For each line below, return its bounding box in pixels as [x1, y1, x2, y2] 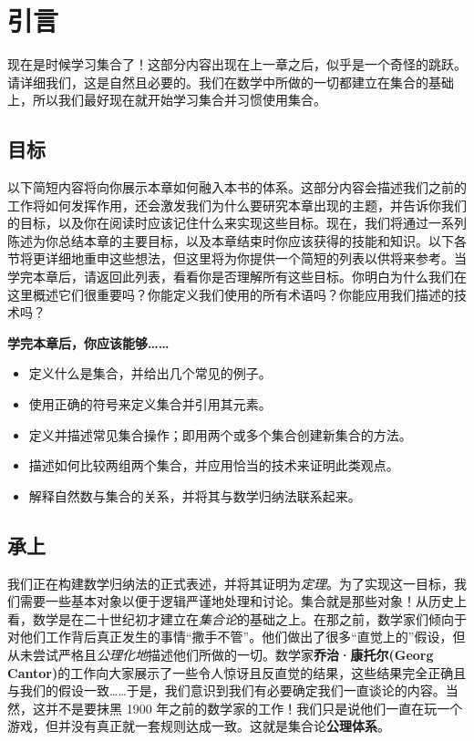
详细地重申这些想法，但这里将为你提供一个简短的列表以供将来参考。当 [45, 249, 467, 268]
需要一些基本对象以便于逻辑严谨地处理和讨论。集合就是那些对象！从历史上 [19, 592, 467, 611]
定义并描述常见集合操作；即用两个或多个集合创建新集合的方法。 [28, 425, 412, 444]
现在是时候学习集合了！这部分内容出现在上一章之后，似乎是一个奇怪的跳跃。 [7, 55, 467, 74]
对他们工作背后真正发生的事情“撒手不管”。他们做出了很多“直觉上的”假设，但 [7, 627, 466, 646]
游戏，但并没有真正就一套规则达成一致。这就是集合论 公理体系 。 [7, 716, 390, 736]
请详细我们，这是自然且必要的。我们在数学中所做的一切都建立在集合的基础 [7, 72, 454, 91]
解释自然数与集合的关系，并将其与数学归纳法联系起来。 [28, 486, 361, 505]
